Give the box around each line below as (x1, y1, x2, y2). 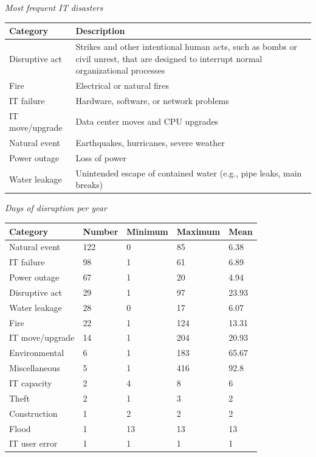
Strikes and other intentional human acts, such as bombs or (75, 40, 297, 52)
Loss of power (75, 151, 126, 164)
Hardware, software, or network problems (75, 94, 229, 106)
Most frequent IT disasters (5, 1, 103, 13)
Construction (9, 406, 58, 419)
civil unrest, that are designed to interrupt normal (75, 52, 263, 65)
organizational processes (75, 64, 165, 77)
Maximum (176, 225, 221, 237)
